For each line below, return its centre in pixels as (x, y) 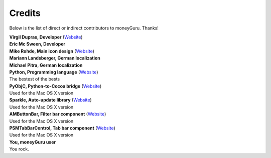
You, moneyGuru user (33, 142)
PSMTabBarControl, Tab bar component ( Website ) (62, 128)
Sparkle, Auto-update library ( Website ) (51, 100)
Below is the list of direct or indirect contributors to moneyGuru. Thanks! (84, 28)
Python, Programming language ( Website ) (54, 72)
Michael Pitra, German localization (46, 65)
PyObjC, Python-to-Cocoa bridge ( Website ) (55, 86)
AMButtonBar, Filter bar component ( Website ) (58, 114)
